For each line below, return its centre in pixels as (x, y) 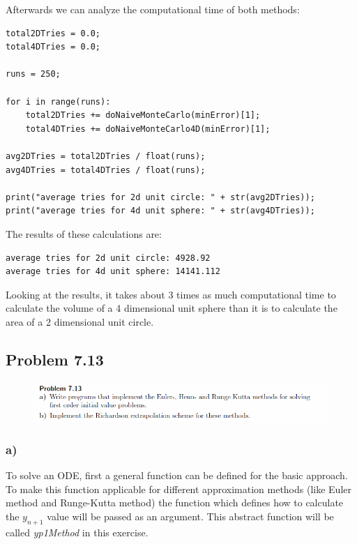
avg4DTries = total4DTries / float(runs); (106, 170)
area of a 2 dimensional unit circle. (80, 321)
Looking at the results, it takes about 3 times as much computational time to (171, 294)
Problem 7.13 (55, 359)
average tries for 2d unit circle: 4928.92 (108, 258)
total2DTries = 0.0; (53, 33)
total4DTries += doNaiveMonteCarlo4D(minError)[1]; (148, 129)
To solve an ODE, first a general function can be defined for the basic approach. (177, 475)
